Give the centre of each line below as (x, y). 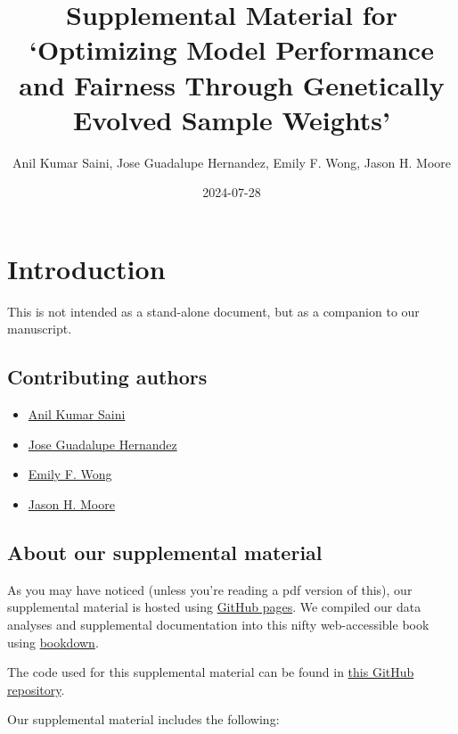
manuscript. (40, 329)
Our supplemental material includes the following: (143, 719)
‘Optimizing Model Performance (232, 49)
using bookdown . (53, 642)
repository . (36, 689)
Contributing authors (107, 377)
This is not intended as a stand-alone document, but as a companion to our (213, 311)
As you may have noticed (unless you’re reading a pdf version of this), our (210, 589)
